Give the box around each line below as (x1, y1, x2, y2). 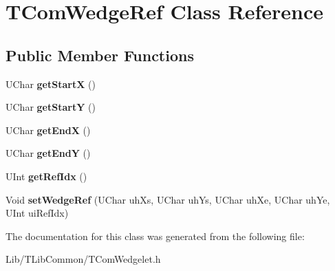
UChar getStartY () (6, 100, 96, 114)
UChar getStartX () (6, 76, 96, 91)
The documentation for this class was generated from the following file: (6, 228, 305, 243)
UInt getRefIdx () (6, 169, 87, 183)
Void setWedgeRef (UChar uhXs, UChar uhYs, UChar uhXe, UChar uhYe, (6, 192, 330, 206)
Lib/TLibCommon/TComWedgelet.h (6, 252, 161, 266)
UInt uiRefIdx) (6, 206, 69, 220)
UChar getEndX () (6, 122, 91, 137)
